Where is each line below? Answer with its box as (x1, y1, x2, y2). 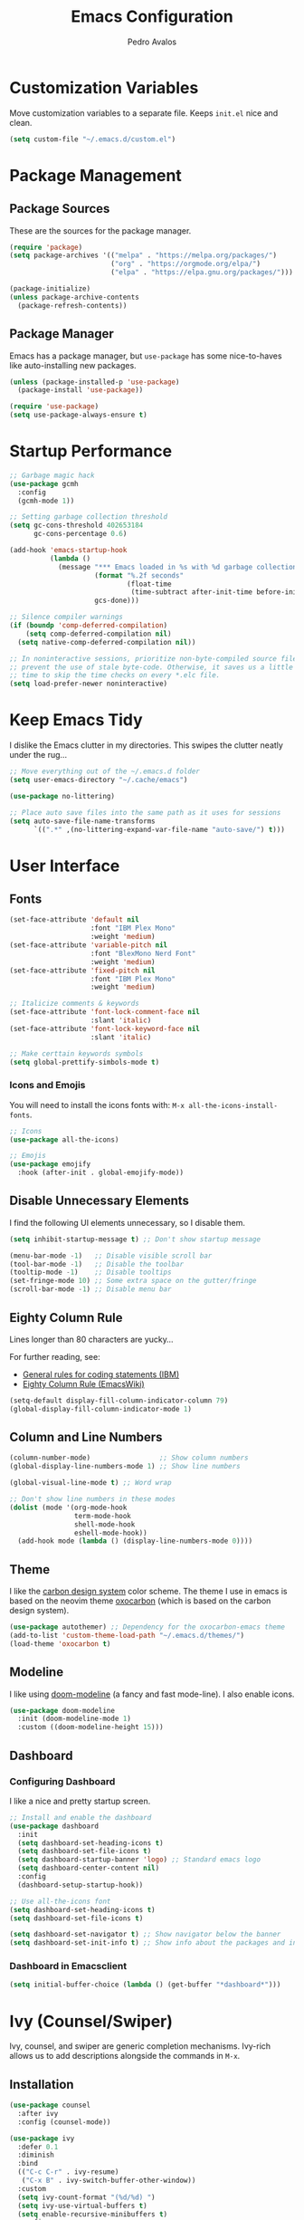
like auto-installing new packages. (9, 359, 138, 370)
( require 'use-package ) (9, 402, 100, 411)
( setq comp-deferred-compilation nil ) (25, 629, 172, 638)
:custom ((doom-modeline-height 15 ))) (17, 1723, 165, 1732)
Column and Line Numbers (9, 1430, 163, 1445)
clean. (9, 117, 33, 128)
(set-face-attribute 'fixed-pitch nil (9, 966, 156, 975)
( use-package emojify (9, 1160, 91, 1169)
